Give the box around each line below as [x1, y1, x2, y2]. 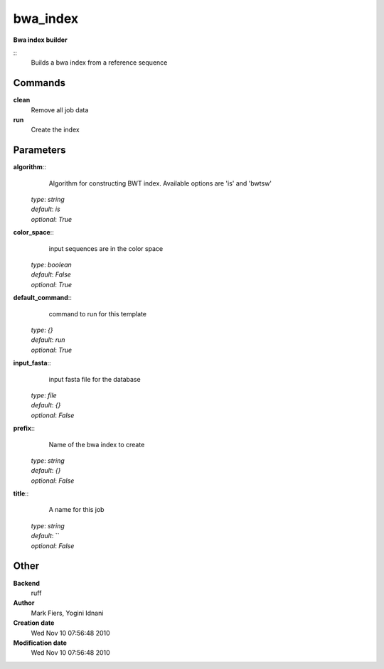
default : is [31, 205, 60, 213]
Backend [13, 579, 41, 587]
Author [13, 599, 35, 607]
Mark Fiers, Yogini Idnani [31, 609, 104, 617]
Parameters [13, 144, 66, 156]
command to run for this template [48, 309, 147, 318]
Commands [13, 77, 66, 89]
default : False [31, 270, 71, 279]
